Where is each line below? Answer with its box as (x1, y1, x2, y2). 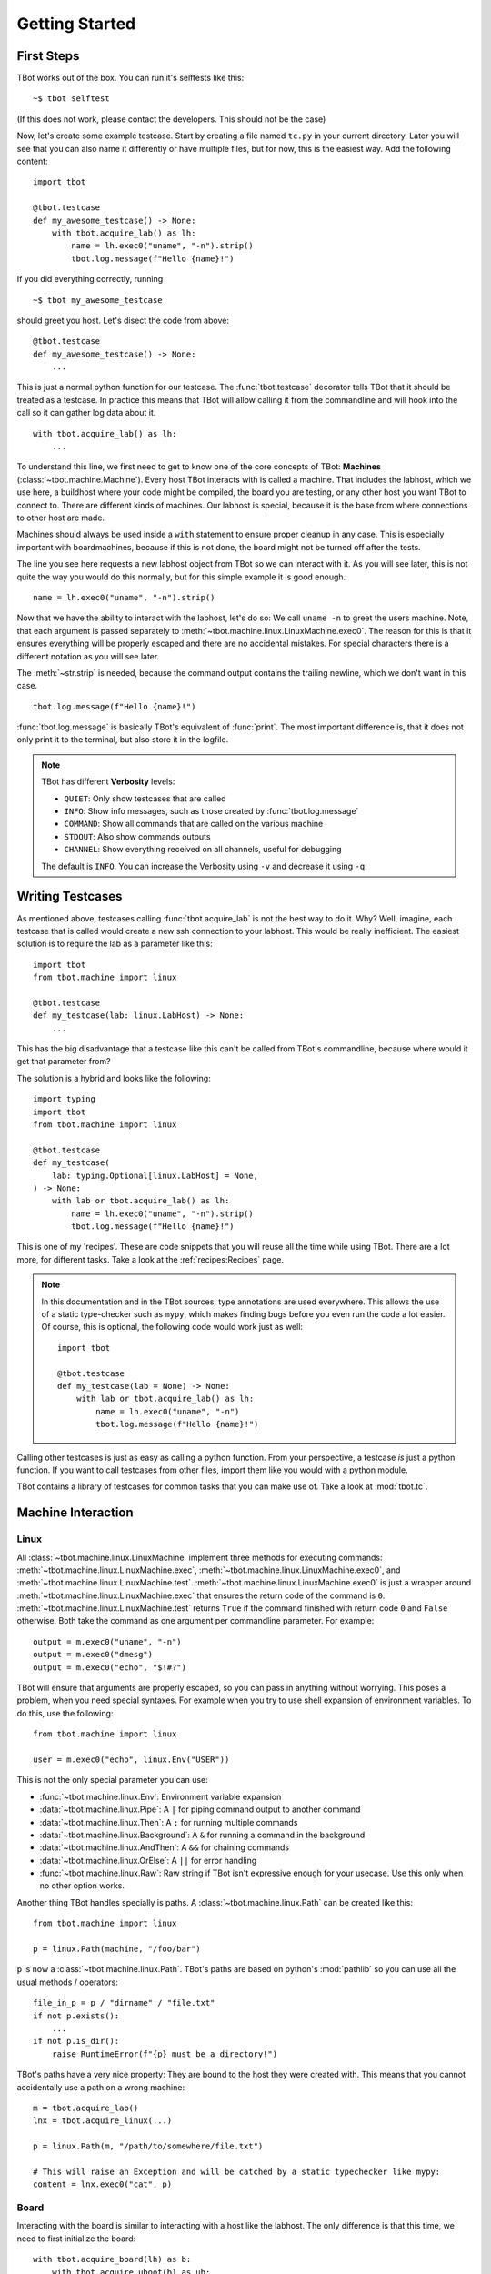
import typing (33, 1094, 95, 1104)
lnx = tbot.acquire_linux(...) (33, 2116, 173, 2126)
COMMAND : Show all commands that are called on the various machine (64, 819, 324, 830)
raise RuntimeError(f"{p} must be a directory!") (51, 2048, 277, 2059)
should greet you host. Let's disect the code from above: (16, 315, 229, 326)
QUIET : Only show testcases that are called (64, 792, 226, 804)
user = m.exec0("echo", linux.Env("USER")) (33, 1754, 230, 1765)
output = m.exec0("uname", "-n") (33, 1636, 182, 1646)
